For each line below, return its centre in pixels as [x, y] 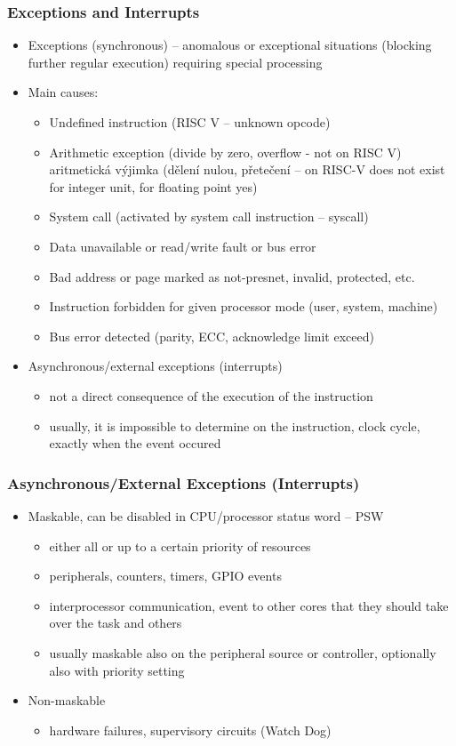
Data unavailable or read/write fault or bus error [183, 246]
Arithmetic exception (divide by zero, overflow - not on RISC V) [225, 152]
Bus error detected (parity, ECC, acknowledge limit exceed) [212, 336]
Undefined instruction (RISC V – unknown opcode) [190, 122]
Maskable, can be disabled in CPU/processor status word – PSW [206, 515]
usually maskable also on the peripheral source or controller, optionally [243, 652]
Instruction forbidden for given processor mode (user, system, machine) [244, 306]
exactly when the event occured [135, 443]
